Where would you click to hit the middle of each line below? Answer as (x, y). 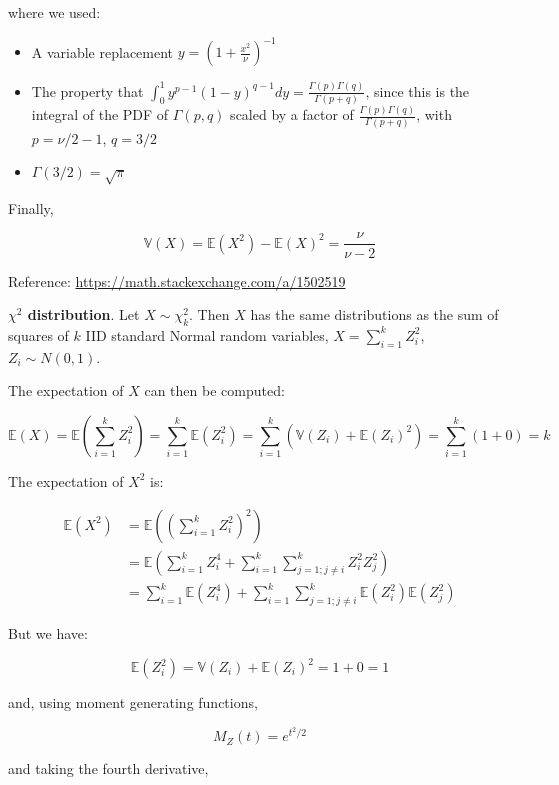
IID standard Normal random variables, (207, 334)
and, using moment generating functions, (133, 702)
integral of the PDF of (100, 114)
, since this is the (417, 90)
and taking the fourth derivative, (108, 768)
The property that (87, 90)
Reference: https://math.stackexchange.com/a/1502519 (177, 280)
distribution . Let (83, 314)
